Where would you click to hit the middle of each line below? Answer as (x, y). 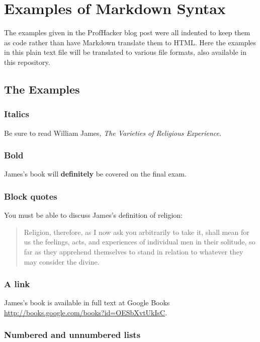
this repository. (27, 62)
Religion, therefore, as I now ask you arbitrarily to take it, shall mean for (137, 232)
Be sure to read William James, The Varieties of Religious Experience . (113, 133)
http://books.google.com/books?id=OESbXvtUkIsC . (86, 312)
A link (17, 284)
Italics (17, 114)
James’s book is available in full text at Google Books (87, 303)
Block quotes (31, 196)
